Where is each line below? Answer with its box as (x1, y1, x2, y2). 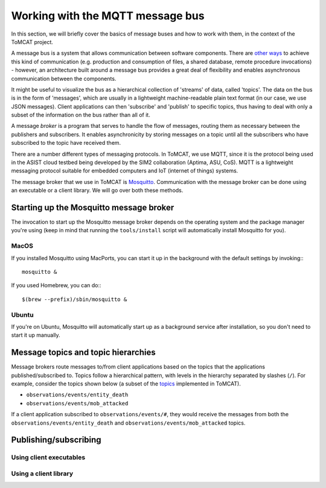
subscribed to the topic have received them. (11, 139, 121, 147)
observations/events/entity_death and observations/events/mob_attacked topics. (11, 419, 246, 426)
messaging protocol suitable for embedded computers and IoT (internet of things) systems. (11, 167, 238, 174)
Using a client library (11, 469, 74, 478)
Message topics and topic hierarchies (11, 347, 156, 358)
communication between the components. (11, 75, 117, 82)
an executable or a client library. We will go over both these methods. (11, 187, 184, 194)
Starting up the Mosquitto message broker (11, 203, 174, 212)
